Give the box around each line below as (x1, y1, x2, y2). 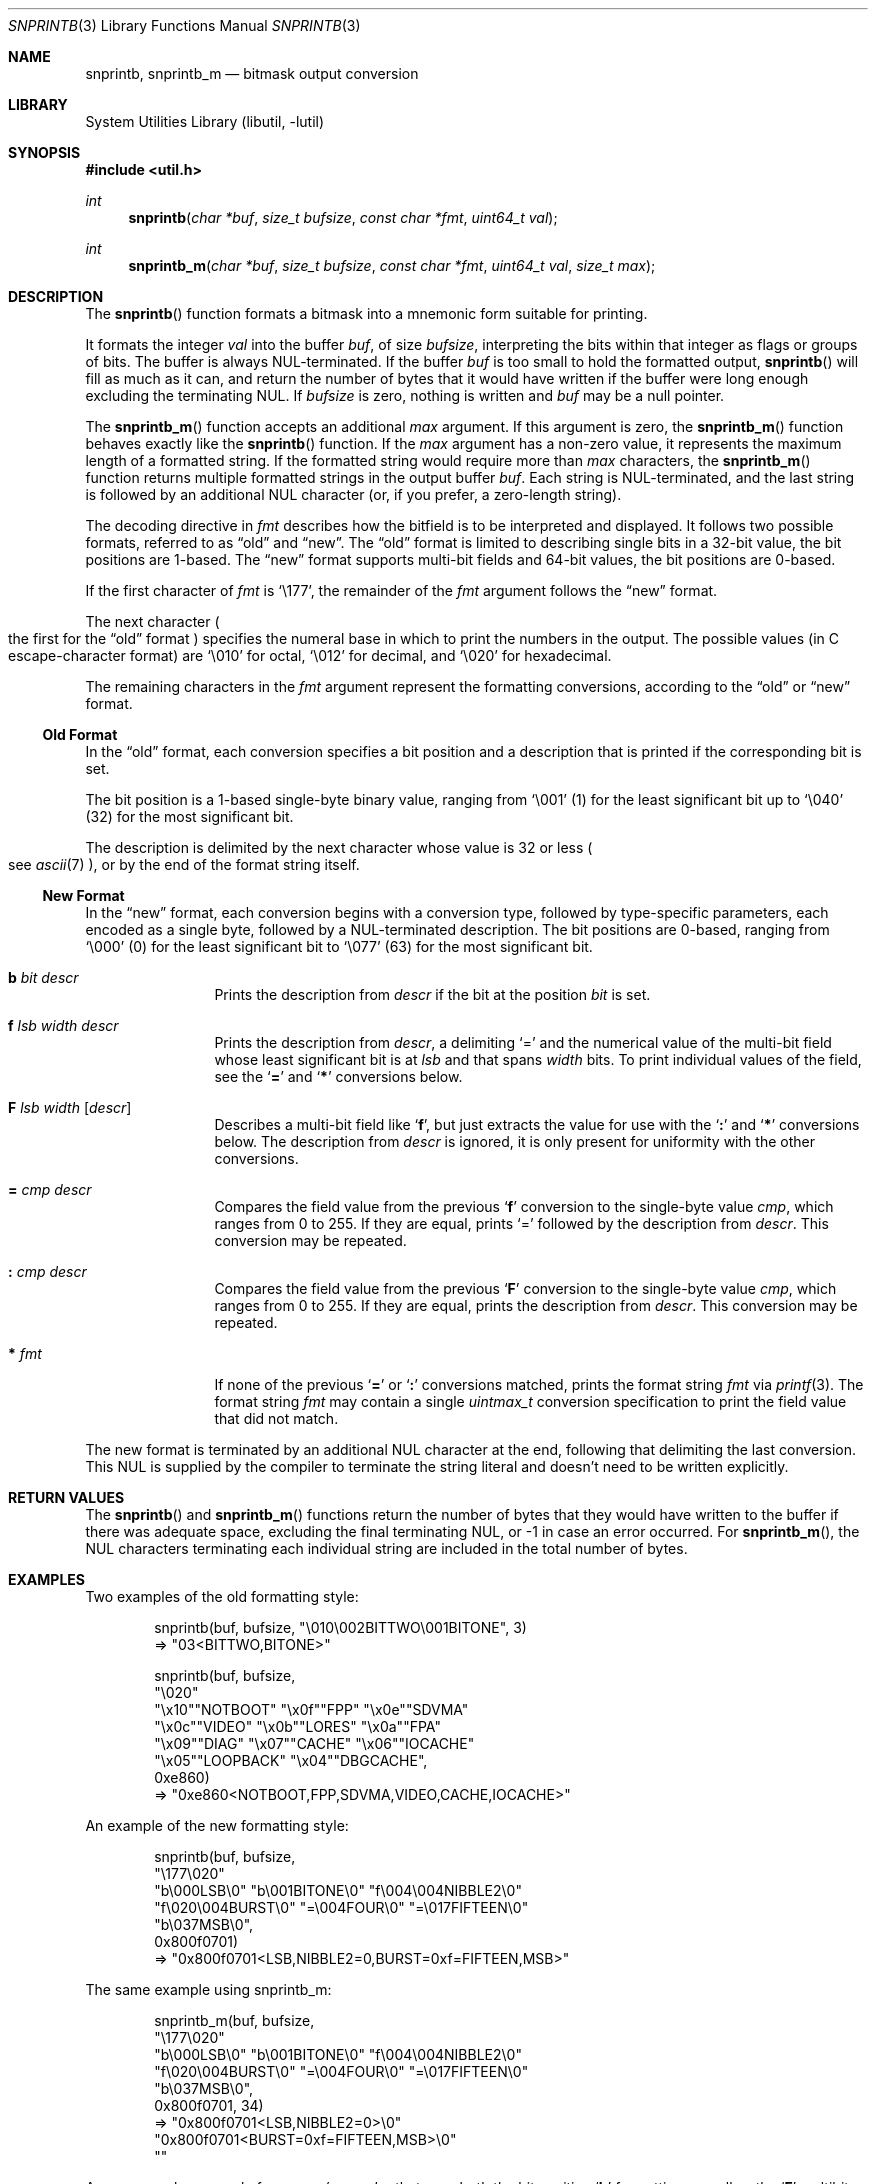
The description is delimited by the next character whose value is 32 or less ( (85, 839, 593, 856)
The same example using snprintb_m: (85, 1981, 332, 1998)
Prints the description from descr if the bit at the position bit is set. (214, 986, 651, 1003)
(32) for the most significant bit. (85, 808, 294, 825)
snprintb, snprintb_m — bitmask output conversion (85, 65, 419, 82)
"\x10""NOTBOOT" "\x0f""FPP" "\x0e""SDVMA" (154, 1701, 469, 1718)
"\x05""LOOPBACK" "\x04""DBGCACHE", (154, 1752, 428, 1769)
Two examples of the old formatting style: (85, 1588, 359, 1605)
